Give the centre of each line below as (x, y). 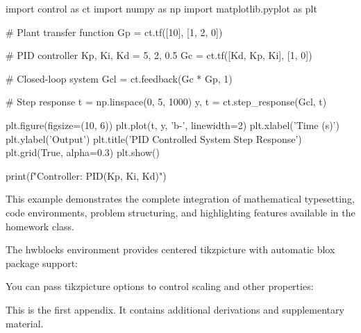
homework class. (40, 226)
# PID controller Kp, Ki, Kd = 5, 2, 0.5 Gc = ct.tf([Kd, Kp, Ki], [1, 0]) (159, 55)
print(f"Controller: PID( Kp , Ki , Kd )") (86, 175)
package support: (42, 263)
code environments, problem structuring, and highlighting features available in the (180, 212)
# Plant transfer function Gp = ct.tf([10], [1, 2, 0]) (114, 32)
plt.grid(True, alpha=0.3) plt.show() (83, 152)
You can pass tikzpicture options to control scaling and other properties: (160, 286)
